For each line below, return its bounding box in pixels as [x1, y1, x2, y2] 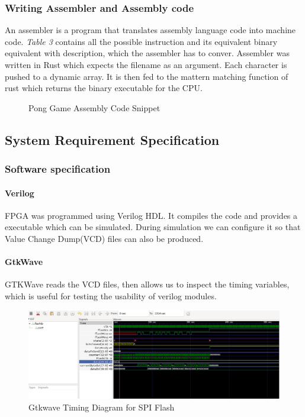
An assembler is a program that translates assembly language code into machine [5, 24, 296, 36]
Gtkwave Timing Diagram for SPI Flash [28, 400, 175, 413]
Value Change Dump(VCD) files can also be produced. [5, 232, 204, 244]
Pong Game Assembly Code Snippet [28, 101, 160, 114]
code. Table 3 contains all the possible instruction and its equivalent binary [5, 35, 278, 47]
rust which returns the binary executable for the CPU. [5, 82, 203, 94]
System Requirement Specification [5, 130, 220, 148]
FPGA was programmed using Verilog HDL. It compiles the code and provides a [5, 209, 298, 221]
